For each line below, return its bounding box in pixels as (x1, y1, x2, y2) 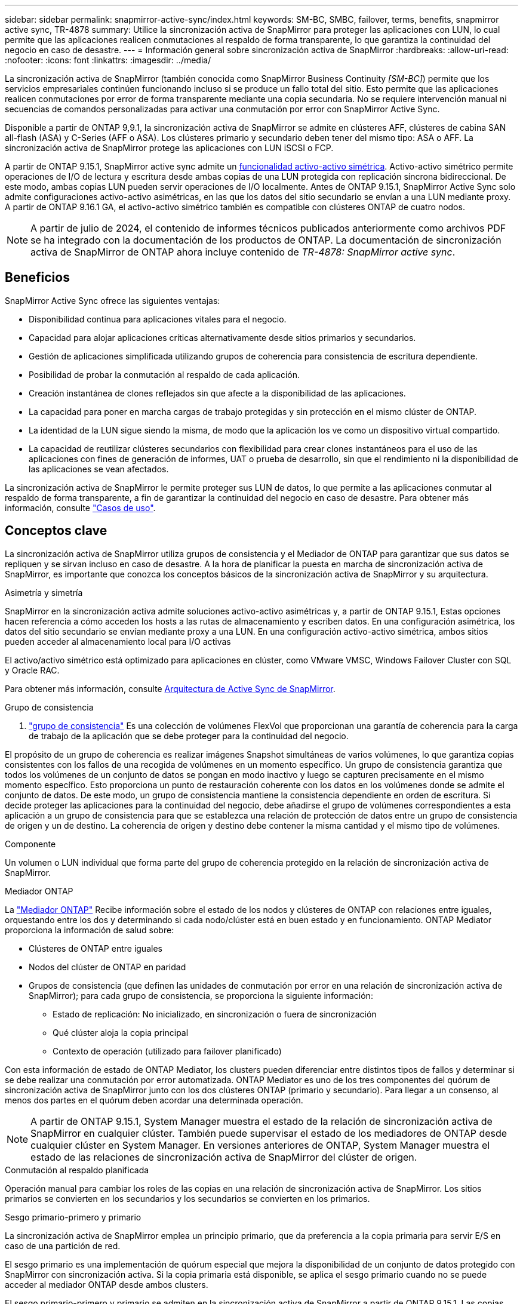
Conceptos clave (5, 523, 107, 539)
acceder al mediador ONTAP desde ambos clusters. (5, 1279, 208, 1290)
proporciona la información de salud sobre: (5, 924, 174, 935)
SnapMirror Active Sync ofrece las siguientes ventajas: (5, 295, 220, 306)
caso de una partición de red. (5, 1240, 121, 1251)
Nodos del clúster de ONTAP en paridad (29, 961, 186, 972)
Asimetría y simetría (5, 587, 83, 598)
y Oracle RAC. (5, 665, 60, 675)
